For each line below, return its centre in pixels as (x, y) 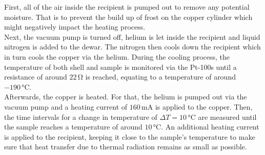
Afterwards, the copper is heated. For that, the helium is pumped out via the (126, 97)
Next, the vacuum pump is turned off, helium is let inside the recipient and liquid (132, 36)
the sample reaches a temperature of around (73, 127)
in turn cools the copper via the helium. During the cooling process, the (117, 56)
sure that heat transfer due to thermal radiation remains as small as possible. (126, 147)
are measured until (227, 117)
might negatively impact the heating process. (75, 27)
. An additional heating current (210, 127)
